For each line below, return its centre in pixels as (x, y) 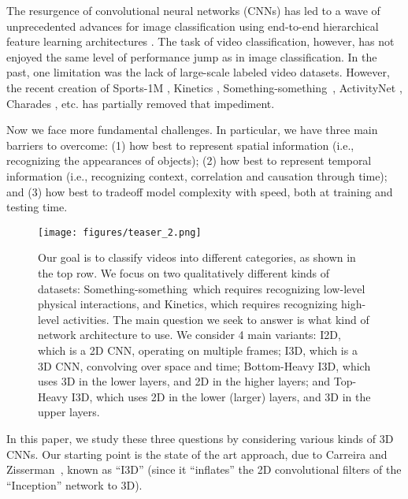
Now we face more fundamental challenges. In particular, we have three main (192, 130)
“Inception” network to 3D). (74, 484)
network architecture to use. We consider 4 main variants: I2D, (189, 335)
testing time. (37, 207)
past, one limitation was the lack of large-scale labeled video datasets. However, (198, 72)
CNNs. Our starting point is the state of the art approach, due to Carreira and (197, 454)
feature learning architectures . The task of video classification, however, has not (200, 41)
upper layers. (69, 412)
